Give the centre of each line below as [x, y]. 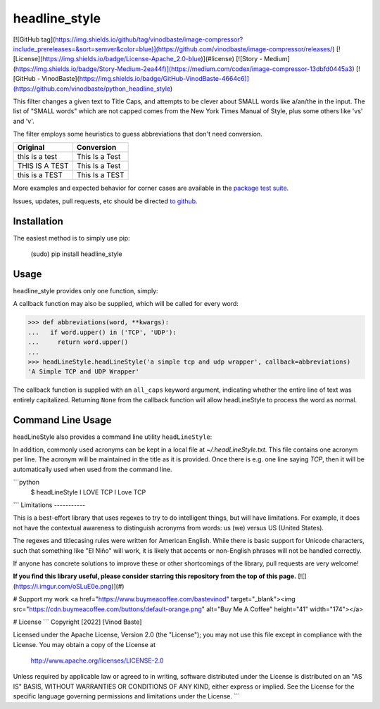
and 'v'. [24, 121]
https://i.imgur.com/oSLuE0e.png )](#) [70, 586]
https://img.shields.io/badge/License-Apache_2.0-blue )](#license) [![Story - [153, 59]
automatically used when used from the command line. [93, 469]
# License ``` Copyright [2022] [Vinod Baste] [77, 622]
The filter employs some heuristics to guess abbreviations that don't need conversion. [138, 134]
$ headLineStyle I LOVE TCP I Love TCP [88, 492]
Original [31, 148]
